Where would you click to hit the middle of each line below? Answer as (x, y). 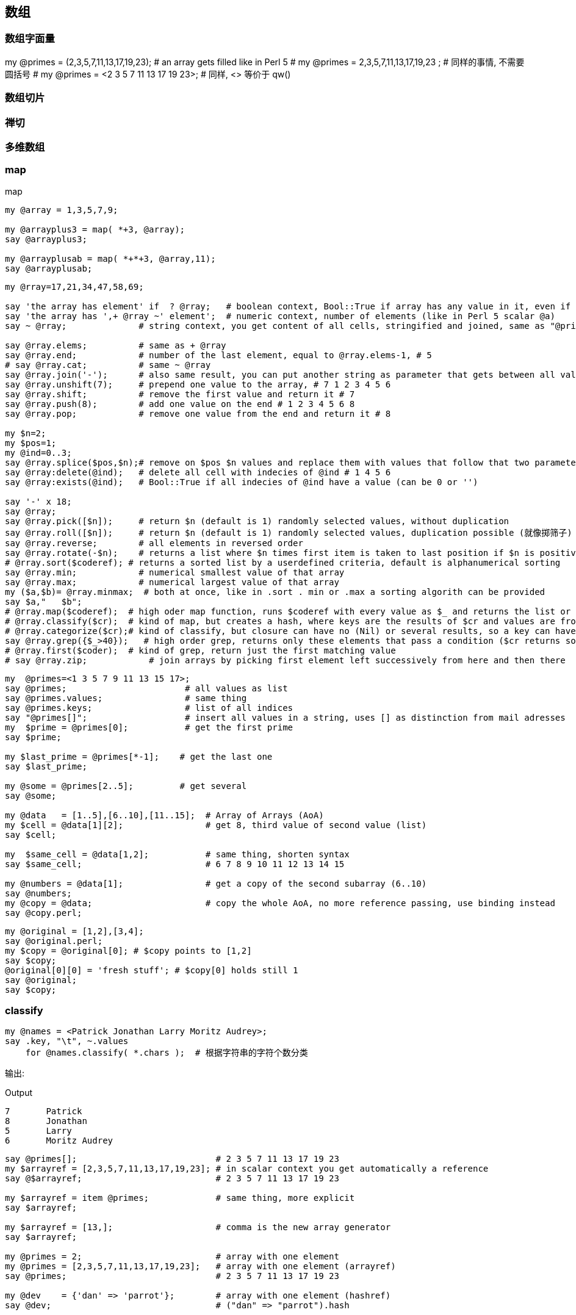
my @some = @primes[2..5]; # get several (126, 786)
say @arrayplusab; (49, 268)
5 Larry (38, 1131)
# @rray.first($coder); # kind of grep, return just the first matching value (200, 650)
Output (19, 1093)
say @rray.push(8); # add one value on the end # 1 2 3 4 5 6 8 (180, 404)
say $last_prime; (46, 766)
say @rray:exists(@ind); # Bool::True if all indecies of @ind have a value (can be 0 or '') (242, 482)
